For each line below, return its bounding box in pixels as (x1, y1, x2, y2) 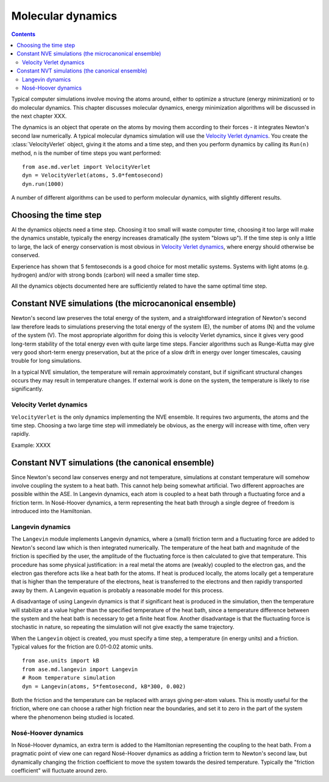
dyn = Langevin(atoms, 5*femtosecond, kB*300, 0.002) (22, 683, 186, 690)
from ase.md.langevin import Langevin (22, 666, 138, 673)
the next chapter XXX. (11, 113, 67, 120)
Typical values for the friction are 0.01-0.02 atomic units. (11, 643, 154, 650)
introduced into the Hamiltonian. (11, 508, 92, 515)
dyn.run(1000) (22, 180, 64, 187)
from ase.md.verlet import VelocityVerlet (22, 163, 151, 171)
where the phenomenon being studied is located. (11, 713, 135, 720)
